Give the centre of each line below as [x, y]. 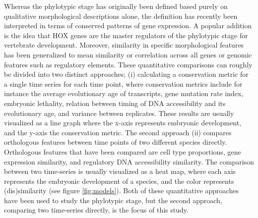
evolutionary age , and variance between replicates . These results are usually [119, 113]
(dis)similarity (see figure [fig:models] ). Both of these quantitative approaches [121, 191]
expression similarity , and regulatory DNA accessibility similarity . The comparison [129, 161]
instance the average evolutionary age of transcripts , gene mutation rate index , [124, 93]
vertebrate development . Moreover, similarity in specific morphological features [124, 45]
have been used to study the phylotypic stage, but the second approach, [113, 200]
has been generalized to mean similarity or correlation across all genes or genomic [128, 54]
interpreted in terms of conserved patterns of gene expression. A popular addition [128, 26]
